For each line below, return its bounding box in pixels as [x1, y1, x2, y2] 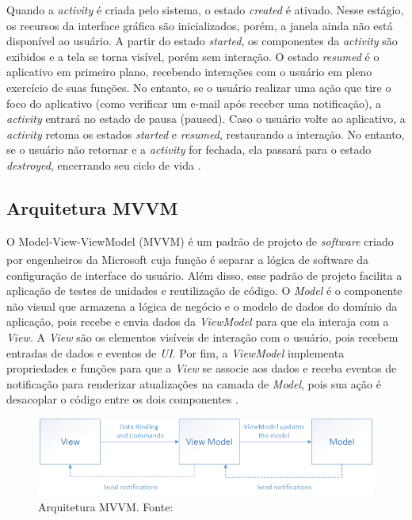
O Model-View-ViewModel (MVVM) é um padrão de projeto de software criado [6, 232, 394, 249]
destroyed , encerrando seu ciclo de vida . [6, 156, 201, 173]
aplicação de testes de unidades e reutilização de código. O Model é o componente [6, 282, 402, 299]
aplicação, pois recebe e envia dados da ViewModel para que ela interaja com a [6, 313, 389, 330]
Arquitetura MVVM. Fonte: [38, 498, 174, 514]
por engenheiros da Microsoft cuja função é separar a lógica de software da [6, 250, 369, 267]
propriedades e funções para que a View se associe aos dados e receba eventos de [6, 360, 397, 377]
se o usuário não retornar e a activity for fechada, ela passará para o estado [6, 141, 372, 158]
